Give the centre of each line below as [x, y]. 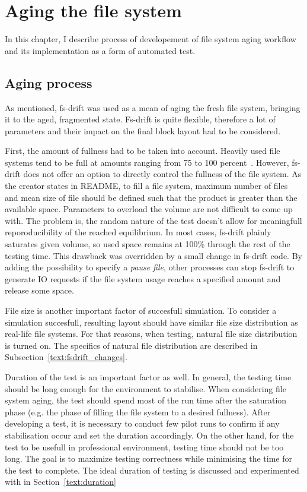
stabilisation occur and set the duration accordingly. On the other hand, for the [149, 435]
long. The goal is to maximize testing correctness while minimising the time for [149, 458]
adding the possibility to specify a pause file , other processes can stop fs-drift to [150, 267]
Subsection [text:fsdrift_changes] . [66, 357]
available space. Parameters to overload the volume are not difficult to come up [149, 209]
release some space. [39, 290]
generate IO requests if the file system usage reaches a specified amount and [143, 278]
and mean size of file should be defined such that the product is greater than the [151, 197]
